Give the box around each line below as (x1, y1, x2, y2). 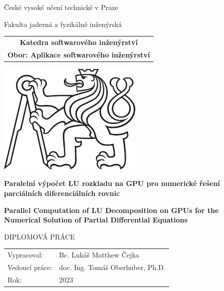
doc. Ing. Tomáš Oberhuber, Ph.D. (59, 262, 166, 272)
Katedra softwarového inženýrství (19, 36, 138, 47)
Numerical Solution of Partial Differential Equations (4, 214, 188, 225)
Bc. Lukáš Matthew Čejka (59, 249, 139, 260)
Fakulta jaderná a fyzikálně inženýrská (4, 18, 122, 29)
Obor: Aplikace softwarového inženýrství (7, 49, 150, 59)
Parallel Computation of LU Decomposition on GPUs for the (4, 204, 219, 215)
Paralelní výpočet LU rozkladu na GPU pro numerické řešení (4, 178, 220, 188)
